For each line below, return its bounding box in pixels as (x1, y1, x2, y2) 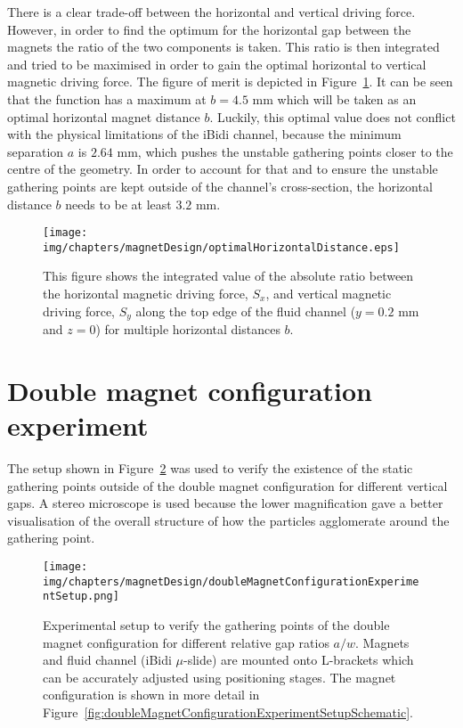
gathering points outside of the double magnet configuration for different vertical (7, 476, 448, 495)
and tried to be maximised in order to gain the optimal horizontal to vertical (7, 54, 426, 73)
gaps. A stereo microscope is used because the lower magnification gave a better (7, 494, 443, 512)
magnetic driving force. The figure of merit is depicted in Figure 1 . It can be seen (7, 72, 453, 91)
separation (7, 142, 64, 160)
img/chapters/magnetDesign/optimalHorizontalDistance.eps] (43, 241, 400, 254)
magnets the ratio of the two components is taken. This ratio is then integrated (7, 37, 440, 56)
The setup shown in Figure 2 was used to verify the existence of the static (7, 458, 413, 477)
